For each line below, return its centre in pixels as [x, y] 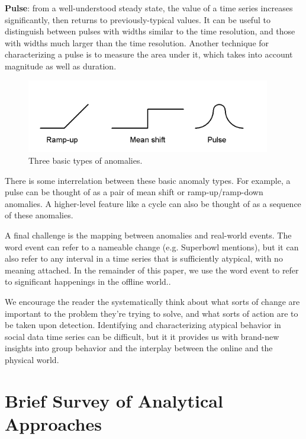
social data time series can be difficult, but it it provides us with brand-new [142, 336]
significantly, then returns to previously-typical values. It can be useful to [138, 19]
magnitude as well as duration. [61, 66]
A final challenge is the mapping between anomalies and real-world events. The [148, 235]
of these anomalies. [39, 215]
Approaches [53, 423]
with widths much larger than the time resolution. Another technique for [137, 42]
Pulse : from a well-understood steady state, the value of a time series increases [149, 8]
